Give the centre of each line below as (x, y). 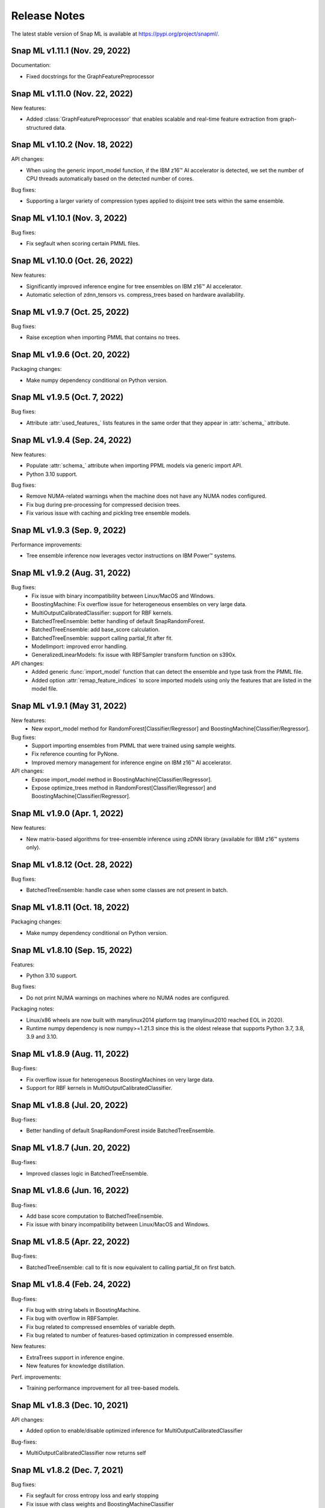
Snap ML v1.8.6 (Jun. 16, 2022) (70, 1190)
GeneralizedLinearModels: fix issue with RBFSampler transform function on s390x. (134, 655)
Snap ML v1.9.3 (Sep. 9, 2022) (69, 530)
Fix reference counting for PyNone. (75, 754)
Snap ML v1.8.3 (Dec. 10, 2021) (70, 1405)
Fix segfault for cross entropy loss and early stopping (92, 1495)
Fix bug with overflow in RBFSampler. (73, 1319)
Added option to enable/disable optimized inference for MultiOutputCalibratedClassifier (135, 1431)
